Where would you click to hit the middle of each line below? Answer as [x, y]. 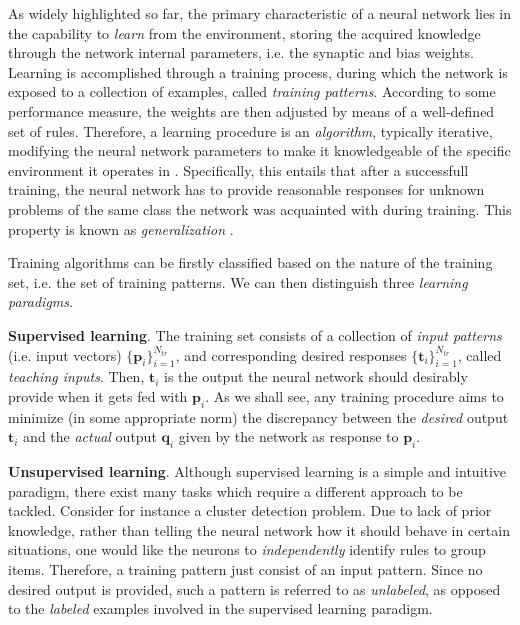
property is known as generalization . [121, 228]
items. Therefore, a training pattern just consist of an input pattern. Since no [245, 569]
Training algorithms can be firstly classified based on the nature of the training [250, 262]
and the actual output [90, 436]
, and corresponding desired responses [291, 354]
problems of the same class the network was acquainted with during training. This [260, 208]
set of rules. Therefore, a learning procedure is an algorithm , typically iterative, [250, 130]
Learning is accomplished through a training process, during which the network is [258, 71]
